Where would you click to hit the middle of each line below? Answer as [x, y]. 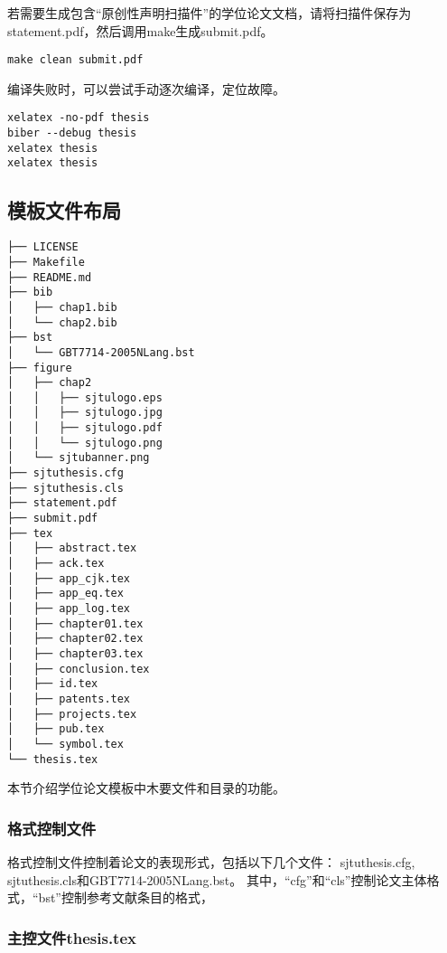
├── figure [40, 368]
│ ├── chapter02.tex [75, 639]
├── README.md [50, 277]
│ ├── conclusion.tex [79, 669]
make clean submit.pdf [75, 60]
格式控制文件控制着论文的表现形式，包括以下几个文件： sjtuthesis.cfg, [211, 862]
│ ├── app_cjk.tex [69, 578]
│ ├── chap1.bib [62, 307]
